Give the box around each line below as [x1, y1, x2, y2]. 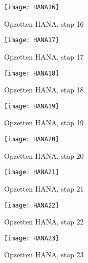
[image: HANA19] [4, 102, 59, 110]
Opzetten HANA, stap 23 [4, 249, 84, 260]
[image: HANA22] [4, 201, 59, 209]
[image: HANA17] [4, 36, 59, 44]
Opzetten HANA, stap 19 [4, 117, 84, 128]
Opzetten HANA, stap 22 [4, 216, 84, 227]
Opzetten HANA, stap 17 [4, 51, 84, 62]
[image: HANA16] [4, 4, 59, 11]
